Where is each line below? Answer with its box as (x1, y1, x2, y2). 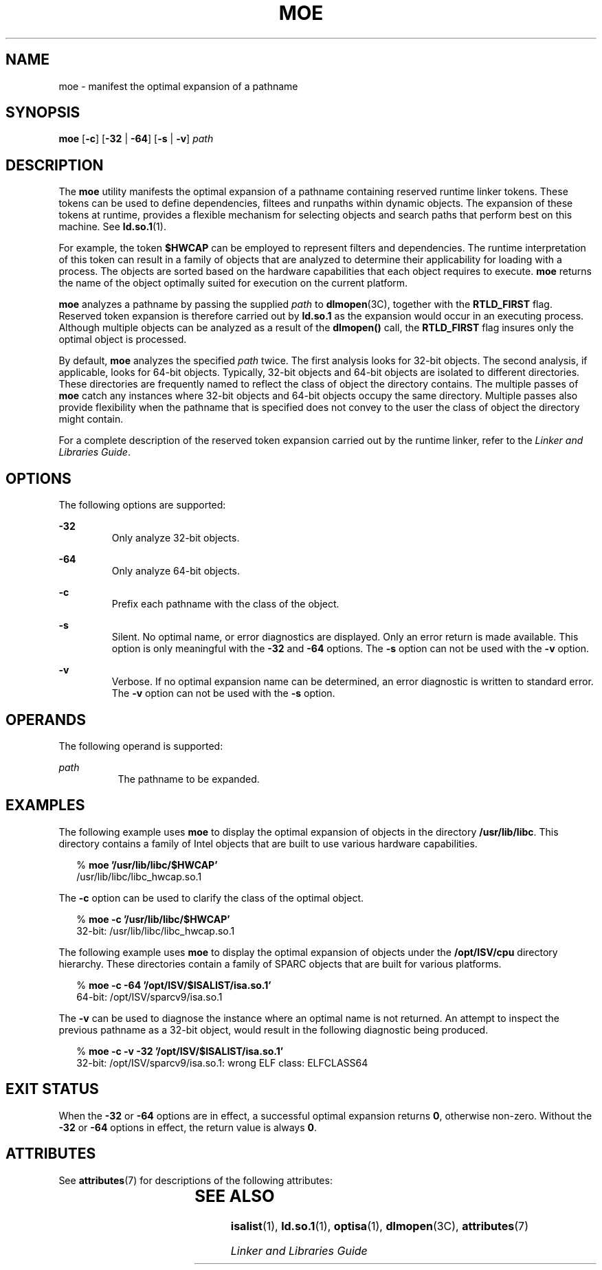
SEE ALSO (194, 1185, 275, 1206)
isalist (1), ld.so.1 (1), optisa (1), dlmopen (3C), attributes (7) (230, 1219, 528, 1234)
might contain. (58, 413, 124, 425)
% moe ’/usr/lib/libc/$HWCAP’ (76, 858, 218, 871)
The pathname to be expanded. (118, 772, 260, 785)
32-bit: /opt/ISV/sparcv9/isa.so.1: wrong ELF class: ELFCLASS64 (76, 1056, 368, 1069)
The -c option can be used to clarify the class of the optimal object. (58, 891, 364, 904)
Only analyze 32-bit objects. (111, 532, 240, 544)
